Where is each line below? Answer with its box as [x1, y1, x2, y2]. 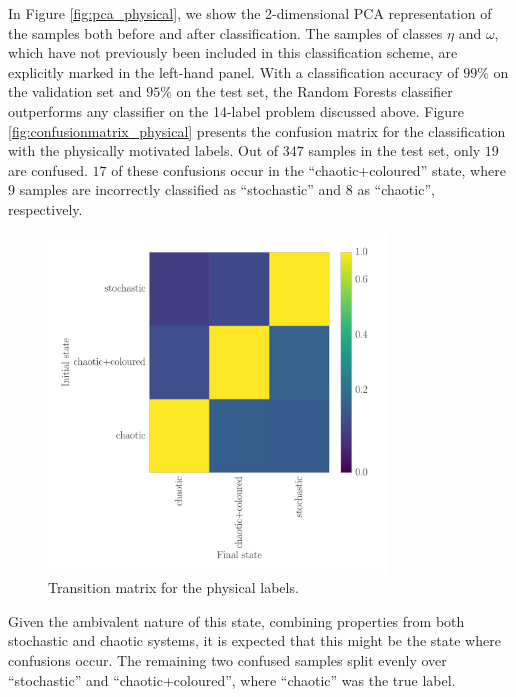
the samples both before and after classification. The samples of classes [8, 22, 443, 43]
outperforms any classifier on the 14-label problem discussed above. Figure [8, 100, 464, 121]
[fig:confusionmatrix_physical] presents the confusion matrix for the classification [8, 120, 506, 141]
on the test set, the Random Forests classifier [176, 81, 453, 102]
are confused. [8, 159, 88, 180]
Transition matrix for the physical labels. [48, 577, 299, 598]
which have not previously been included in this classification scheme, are [8, 42, 458, 63]
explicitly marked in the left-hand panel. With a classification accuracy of [8, 61, 459, 82]
